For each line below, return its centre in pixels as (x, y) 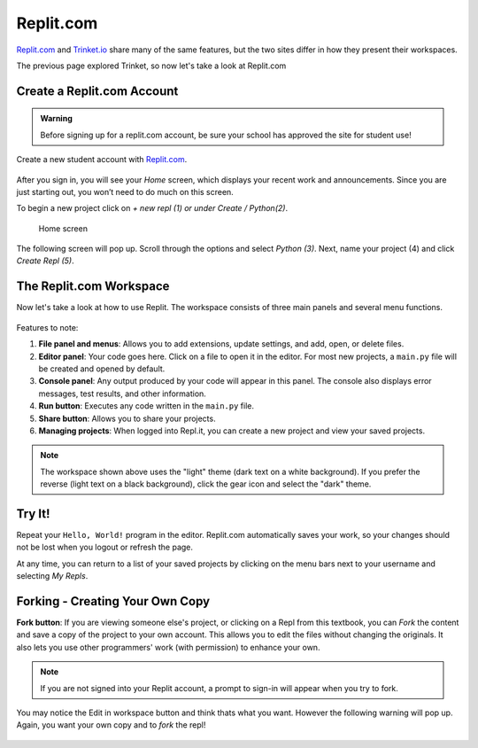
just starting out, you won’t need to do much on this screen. (125, 191)
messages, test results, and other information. (123, 393)
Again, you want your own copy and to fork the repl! (111, 725)
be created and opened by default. (102, 369)
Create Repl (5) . (45, 261)
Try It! (33, 514)
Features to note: (47, 327)
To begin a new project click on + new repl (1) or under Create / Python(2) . (152, 208)
